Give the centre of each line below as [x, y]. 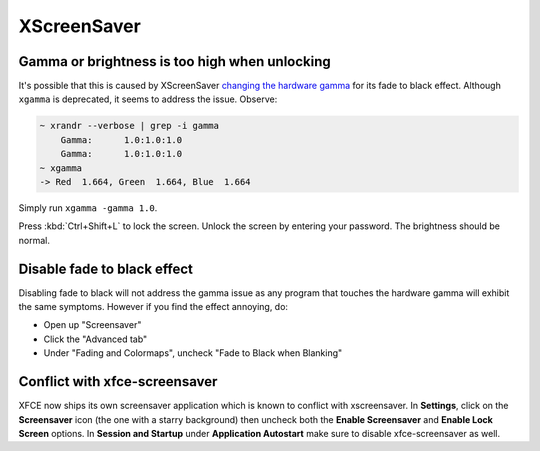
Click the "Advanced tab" [95, 339]
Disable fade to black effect [106, 268]
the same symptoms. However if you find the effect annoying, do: [153, 307]
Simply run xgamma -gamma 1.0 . [88, 207]
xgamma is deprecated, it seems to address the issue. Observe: [148, 99]
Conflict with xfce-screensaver [118, 381]
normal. [34, 240]
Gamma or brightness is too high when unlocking [175, 61]
